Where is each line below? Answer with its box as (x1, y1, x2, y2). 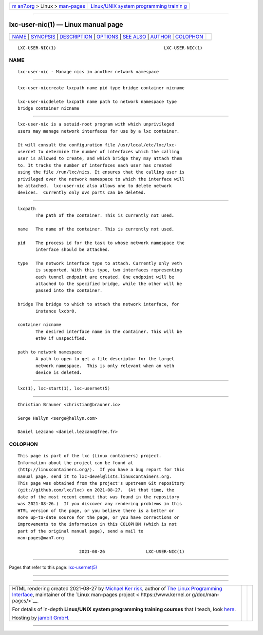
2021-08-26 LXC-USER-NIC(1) (79, 549, 185, 554)
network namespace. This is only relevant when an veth (36, 363, 175, 369)
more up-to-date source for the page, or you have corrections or (18, 514, 180, 520)
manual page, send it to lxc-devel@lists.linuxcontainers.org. (18, 473, 172, 479)
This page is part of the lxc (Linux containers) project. (18, 453, 162, 459)
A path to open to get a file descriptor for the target (36, 356, 175, 362)
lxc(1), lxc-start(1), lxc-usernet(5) (18, 386, 111, 391)
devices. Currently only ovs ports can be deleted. (18, 190, 146, 195)
